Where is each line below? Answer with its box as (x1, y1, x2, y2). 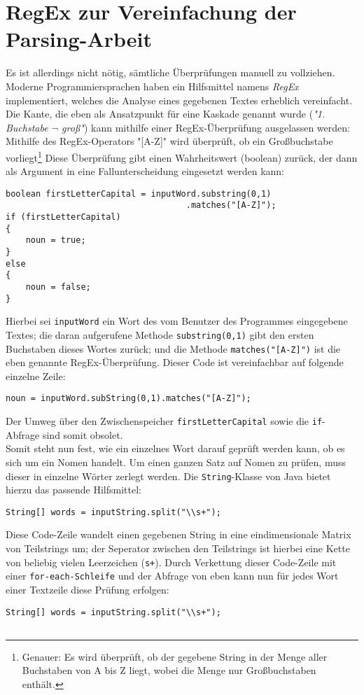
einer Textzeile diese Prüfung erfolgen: (6, 582, 169, 596)
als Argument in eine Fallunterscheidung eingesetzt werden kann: (6, 164, 284, 178)
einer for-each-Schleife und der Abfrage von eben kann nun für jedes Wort (6, 568, 339, 583)
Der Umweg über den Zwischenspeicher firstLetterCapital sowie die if (6, 414, 323, 428)
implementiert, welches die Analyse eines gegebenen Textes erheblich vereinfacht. (6, 92, 353, 107)
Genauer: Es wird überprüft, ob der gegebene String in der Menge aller (22, 649, 328, 664)
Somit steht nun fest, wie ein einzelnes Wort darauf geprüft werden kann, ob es (6, 441, 345, 456)
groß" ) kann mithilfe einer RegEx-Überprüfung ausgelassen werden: (62, 120, 350, 134)
